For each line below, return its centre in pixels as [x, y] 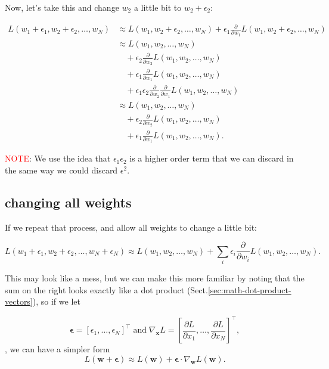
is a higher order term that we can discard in [212, 158]
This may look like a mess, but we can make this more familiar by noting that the [155, 278]
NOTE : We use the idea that [58, 158]
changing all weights [68, 202]
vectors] [19, 301]
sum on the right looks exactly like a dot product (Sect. [106, 289]
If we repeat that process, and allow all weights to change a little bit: [131, 227]
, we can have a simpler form [58, 349]
